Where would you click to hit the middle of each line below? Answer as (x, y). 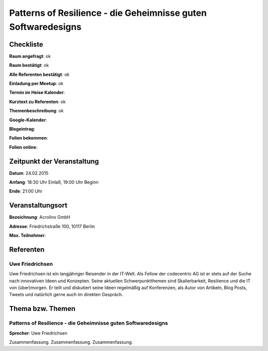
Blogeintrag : (22, 129)
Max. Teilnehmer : (28, 236)
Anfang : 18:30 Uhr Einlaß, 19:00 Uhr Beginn (54, 182)
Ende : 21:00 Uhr (26, 191)
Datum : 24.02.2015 (29, 173)
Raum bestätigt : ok (29, 65)
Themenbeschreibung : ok (36, 111)
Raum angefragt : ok (30, 56)
